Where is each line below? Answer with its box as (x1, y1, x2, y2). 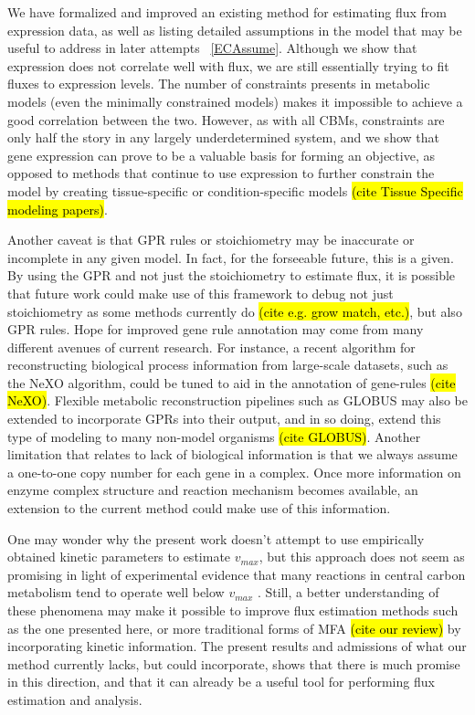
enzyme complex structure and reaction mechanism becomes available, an (7, 480, 418, 499)
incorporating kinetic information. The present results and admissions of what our (7, 636, 467, 656)
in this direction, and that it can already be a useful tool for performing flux (7, 672, 435, 691)
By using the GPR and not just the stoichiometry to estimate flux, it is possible (7, 266, 456, 285)
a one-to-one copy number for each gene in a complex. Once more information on (7, 462, 461, 481)
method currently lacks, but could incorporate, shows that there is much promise (7, 654, 460, 673)
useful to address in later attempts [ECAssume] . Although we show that (7, 38, 417, 58)
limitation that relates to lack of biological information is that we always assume (7, 445, 458, 464)
